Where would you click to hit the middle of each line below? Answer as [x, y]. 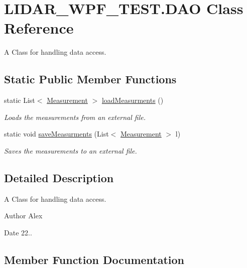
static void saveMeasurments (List [56, 134]
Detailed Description [59, 177]
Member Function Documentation [94, 259]
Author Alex [23, 216]
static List [20, 100]
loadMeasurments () [133, 100]
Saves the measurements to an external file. [71, 150]
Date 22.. [18, 232]
